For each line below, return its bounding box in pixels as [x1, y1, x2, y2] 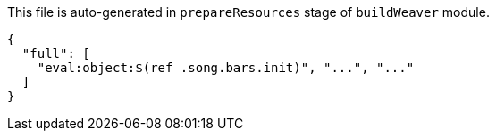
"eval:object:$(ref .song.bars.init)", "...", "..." [37, 61, 415, 75]
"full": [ [21, 46, 90, 61]
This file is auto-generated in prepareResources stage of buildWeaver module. [7, 4, 490, 20]
